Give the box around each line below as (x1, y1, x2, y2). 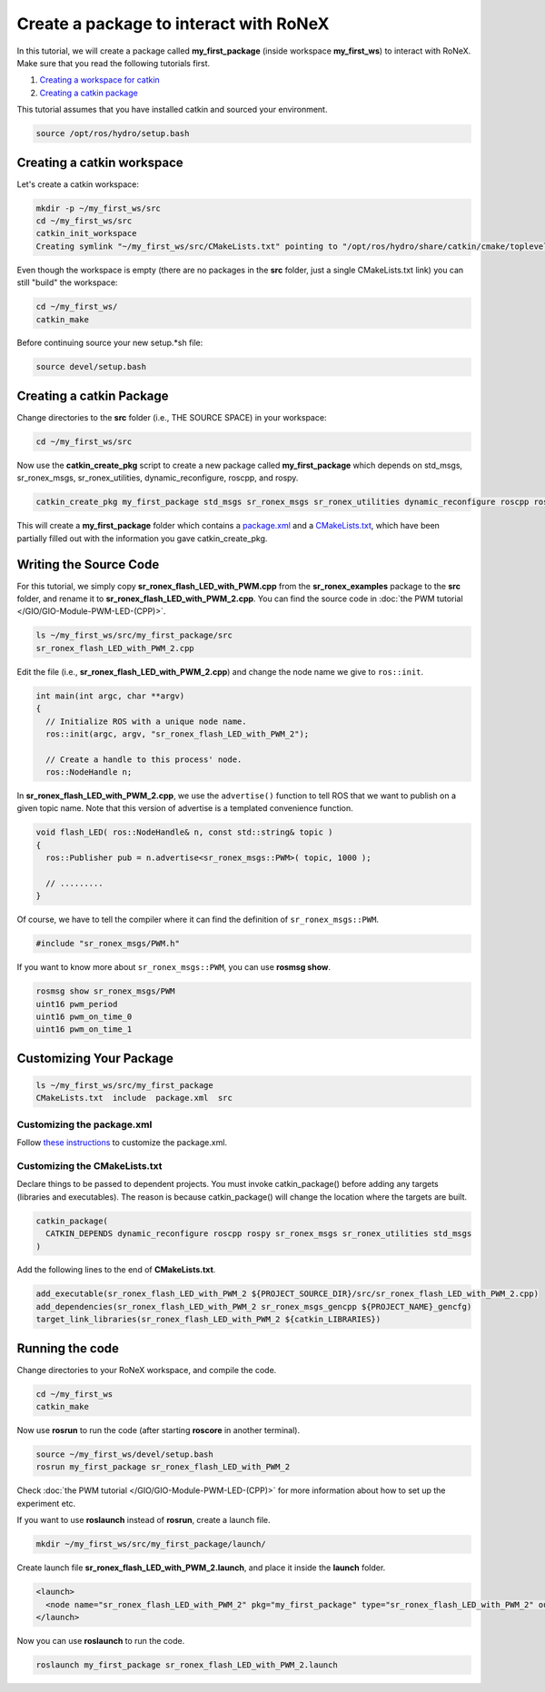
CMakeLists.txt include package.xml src (35, 1093, 233, 1103)
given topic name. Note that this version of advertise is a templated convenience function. (16, 803, 353, 814)
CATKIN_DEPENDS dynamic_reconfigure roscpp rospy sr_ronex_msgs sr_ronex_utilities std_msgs (45, 1229, 472, 1239)
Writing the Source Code (16, 557, 160, 572)
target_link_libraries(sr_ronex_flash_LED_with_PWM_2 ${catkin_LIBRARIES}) (35, 1314, 381, 1325)
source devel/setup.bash (35, 361, 147, 372)
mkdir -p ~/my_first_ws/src (35, 203, 161, 213)
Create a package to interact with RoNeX (16, 14, 330, 34)
